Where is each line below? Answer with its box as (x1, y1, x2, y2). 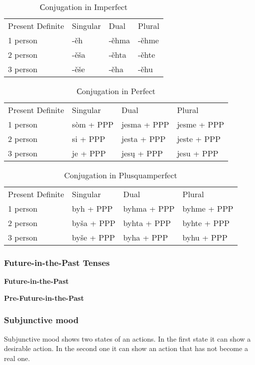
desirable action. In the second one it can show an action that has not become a (4, 343, 248, 354)
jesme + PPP (177, 119, 224, 130)
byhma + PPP (123, 203, 175, 214)
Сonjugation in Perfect (76, 85, 156, 97)
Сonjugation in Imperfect (39, 1, 128, 12)
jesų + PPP (122, 147, 163, 159)
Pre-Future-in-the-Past (4, 292, 84, 303)
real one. (4, 353, 30, 363)
